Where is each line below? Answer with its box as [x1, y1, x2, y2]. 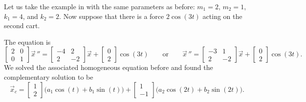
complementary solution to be [4, 71, 93, 82]
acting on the [202, 11, 242, 21]
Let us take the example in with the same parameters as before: [4, 1, 195, 11]
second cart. [4, 20, 40, 31]
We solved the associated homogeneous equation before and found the [4, 62, 213, 72]
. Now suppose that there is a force [59, 11, 164, 21]
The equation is [4, 36, 51, 47]
